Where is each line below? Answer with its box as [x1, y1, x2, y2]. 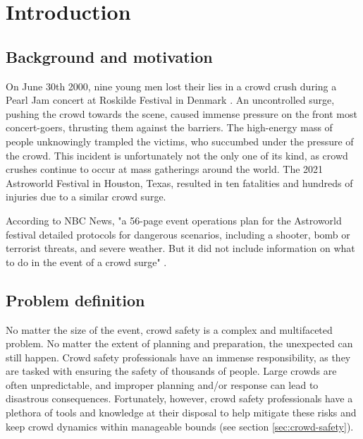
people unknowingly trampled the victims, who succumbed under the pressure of [6, 133, 354, 148]
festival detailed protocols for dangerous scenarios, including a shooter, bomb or [6, 227, 350, 241]
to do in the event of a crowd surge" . [6, 254, 167, 269]
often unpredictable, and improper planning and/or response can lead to [6, 377, 319, 392]
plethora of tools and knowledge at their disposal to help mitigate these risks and [6, 405, 357, 420]
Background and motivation [6, 45, 213, 67]
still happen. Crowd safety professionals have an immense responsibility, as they [6, 349, 351, 364]
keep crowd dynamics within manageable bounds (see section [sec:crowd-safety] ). [6, 419, 354, 433]
